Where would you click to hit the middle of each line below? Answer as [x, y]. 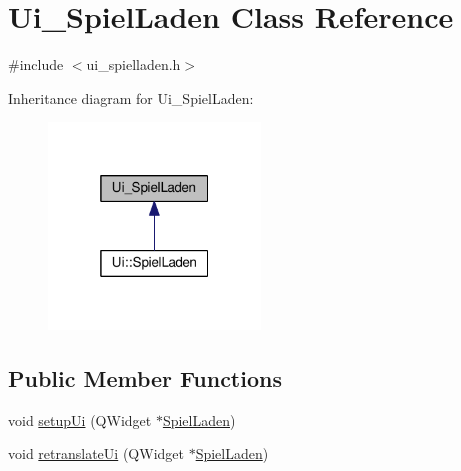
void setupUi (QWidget [80, 419]
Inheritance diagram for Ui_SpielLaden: [131, 97]
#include [36, 64]
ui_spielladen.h [133, 64]
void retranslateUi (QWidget [96, 453]
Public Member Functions [145, 377]
